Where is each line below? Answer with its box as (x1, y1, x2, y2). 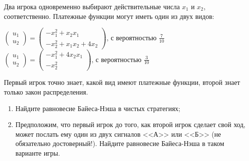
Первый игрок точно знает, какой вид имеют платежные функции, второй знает (4, 77, 240, 87)
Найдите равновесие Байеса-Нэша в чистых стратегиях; (15, 103, 181, 113)
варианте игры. (15, 147, 60, 158)
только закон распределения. (4, 86, 88, 97)
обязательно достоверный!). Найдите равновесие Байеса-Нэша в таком (15, 138, 225, 148)
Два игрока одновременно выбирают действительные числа (4, 1, 180, 11)
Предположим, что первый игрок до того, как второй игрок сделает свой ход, (15, 119, 246, 129)
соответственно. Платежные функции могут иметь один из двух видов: (4, 11, 214, 21)
